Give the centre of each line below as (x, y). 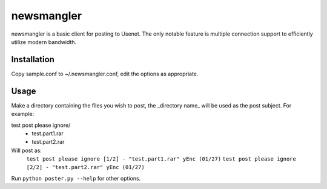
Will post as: (27, 150)
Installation (33, 59)
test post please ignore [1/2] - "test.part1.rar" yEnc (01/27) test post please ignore (161, 159)
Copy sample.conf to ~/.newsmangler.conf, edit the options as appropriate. (105, 74)
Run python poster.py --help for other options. (76, 178)
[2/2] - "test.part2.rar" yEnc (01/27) (85, 167)
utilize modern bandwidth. (44, 42)
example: (23, 114)
